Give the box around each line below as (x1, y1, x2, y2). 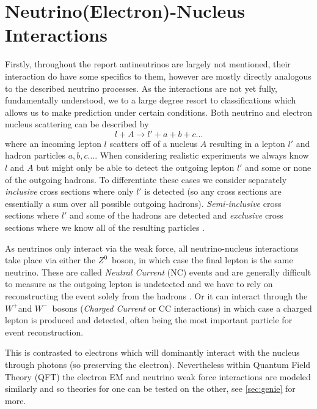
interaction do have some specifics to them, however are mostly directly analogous (5, 69, 312, 82)
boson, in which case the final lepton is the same (112, 253, 293, 266)
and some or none (245, 161, 312, 174)
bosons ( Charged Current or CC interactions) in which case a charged (52, 301, 312, 314)
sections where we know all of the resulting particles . (5, 221, 205, 234)
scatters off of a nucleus (109, 137, 198, 149)
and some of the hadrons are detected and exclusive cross (69, 209, 283, 222)
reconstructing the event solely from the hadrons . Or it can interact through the (5, 290, 308, 302)
